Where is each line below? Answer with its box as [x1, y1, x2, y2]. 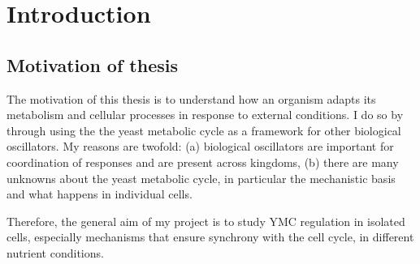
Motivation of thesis [6, 52, 178, 77]
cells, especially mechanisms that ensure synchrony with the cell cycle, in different [6, 228, 414, 245]
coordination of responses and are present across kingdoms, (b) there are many [6, 153, 399, 170]
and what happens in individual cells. [6, 185, 193, 202]
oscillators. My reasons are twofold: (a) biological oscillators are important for [6, 138, 394, 155]
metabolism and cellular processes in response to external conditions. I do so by [6, 106, 404, 123]
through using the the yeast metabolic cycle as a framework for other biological [6, 121, 401, 138]
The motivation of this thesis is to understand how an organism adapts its [6, 90, 376, 107]
